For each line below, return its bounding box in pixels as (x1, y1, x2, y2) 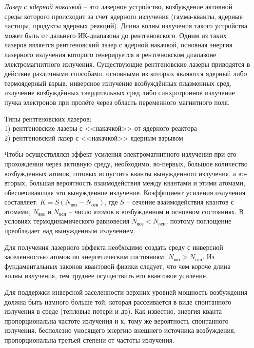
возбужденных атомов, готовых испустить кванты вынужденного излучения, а (4, 168, 236, 178)
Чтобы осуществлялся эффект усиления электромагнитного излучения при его (4, 149, 236, 159)
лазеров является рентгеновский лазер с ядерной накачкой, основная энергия (4, 40, 233, 50)
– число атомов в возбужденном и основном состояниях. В (69, 206, 244, 216)
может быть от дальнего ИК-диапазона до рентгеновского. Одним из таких (4, 30, 227, 40)
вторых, (4, 178, 27, 188)
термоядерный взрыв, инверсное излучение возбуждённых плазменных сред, (4, 78, 232, 88)
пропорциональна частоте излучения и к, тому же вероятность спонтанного (4, 315, 229, 326)
